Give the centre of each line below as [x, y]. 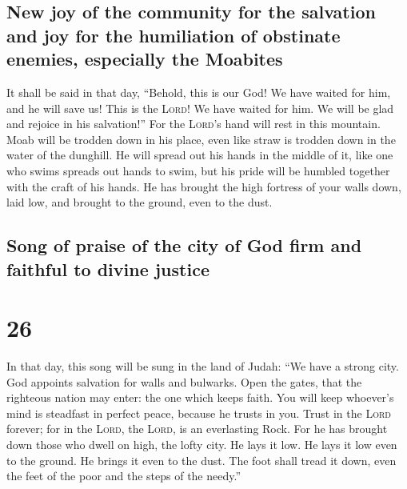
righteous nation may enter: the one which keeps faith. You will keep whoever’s [200, 397]
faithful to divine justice [108, 269]
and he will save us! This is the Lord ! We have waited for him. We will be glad [200, 108]
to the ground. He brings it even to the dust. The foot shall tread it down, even [202, 460]
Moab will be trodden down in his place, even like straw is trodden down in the [201, 139]
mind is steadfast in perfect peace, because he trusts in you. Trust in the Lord [199, 413]
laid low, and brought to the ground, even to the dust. [140, 202]
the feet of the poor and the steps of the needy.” [124, 476]
